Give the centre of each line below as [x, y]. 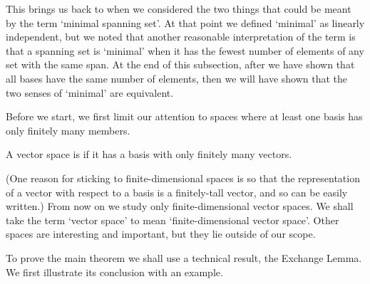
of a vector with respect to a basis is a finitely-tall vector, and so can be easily [177, 192]
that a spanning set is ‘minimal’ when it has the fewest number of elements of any [185, 50]
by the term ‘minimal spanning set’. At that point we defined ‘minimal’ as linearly [185, 22]
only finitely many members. [68, 130]
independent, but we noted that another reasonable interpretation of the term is [181, 37]
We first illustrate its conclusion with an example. [114, 272]
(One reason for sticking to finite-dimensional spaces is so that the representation [183, 178]
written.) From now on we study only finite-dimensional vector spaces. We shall [180, 206]
